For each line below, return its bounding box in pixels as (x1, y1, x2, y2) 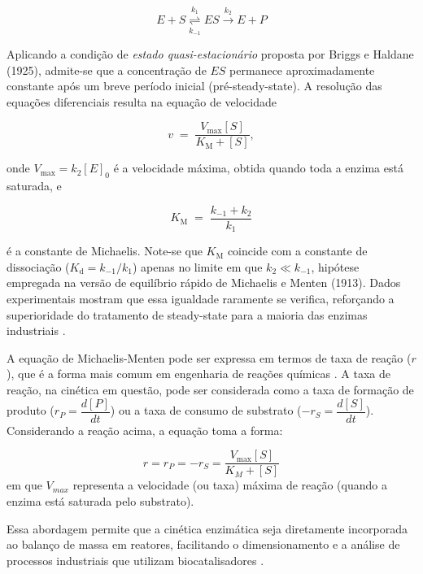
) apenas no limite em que (132, 258, 263, 275)
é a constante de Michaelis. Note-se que (7, 242, 203, 259)
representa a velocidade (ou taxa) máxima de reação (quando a (72, 476, 387, 494)
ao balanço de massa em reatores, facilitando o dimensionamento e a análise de (7, 536, 400, 553)
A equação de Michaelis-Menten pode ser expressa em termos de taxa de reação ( (7, 349, 412, 366)
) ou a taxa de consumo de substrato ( (110, 402, 302, 419)
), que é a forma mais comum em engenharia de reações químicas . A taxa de (7, 365, 390, 382)
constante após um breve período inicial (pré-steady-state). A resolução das (7, 77, 382, 94)
